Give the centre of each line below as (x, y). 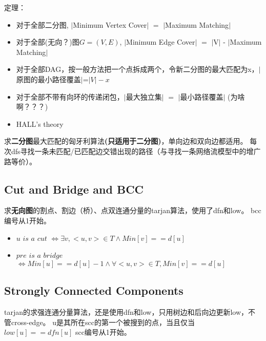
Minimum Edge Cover (161, 42)
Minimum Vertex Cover (110, 24)
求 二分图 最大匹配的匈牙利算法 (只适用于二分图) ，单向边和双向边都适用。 (126, 141)
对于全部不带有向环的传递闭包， (70, 96)
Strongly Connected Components (94, 290)
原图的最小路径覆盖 (48, 79)
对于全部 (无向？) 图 (48, 42)
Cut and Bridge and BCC (74, 189)
